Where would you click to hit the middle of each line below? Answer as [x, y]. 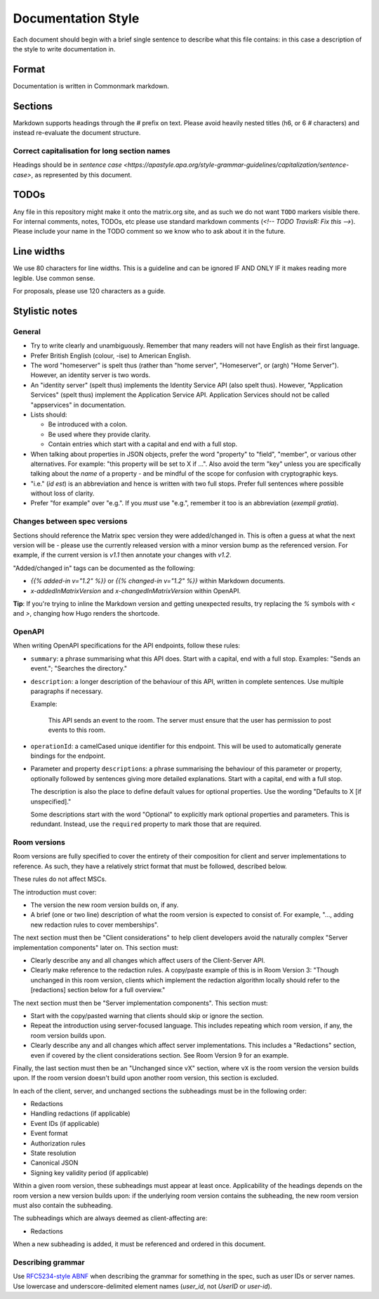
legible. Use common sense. [54, 278]
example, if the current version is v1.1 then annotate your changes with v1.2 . [122, 555]
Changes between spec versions [70, 521]
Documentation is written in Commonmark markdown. [91, 86]
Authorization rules [58, 1143]
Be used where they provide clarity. [99, 434]
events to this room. [77, 730]
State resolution [53, 1153]
